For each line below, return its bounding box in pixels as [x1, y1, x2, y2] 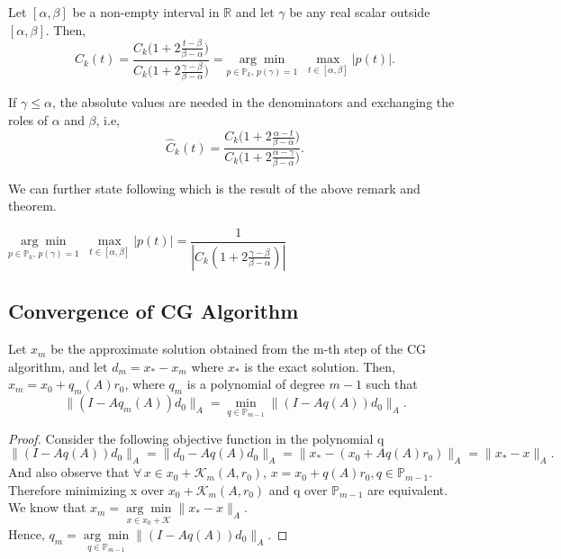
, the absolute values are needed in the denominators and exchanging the [51, 93, 455, 112]
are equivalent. [367, 480, 448, 499]
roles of [8, 110, 49, 129]
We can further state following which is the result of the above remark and [8, 178, 421, 197]
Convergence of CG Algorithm [8, 297, 299, 325]
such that [366, 374, 418, 393]
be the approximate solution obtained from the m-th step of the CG [50, 339, 426, 358]
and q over [268, 480, 328, 499]
